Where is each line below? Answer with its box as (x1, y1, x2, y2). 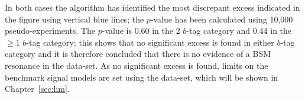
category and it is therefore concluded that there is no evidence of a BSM (5, 47, 271, 60)
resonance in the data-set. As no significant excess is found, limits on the (5, 59, 268, 71)
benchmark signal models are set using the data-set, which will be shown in (5, 71, 278, 83)
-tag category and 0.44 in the (186, 24, 292, 37)
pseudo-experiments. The (5, 24, 96, 37)
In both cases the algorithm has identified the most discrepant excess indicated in (5, 1, 300, 13)
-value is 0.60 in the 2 (102, 24, 180, 37)
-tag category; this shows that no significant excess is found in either (26, 36, 274, 48)
